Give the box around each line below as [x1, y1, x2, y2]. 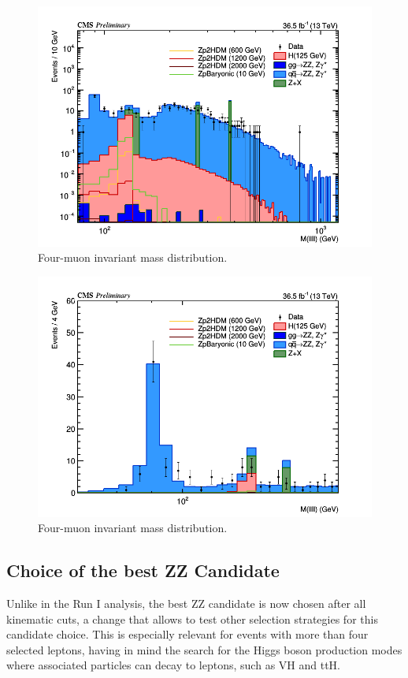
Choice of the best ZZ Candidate [6, 558, 280, 583]
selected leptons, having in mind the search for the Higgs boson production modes [6, 641, 402, 658]
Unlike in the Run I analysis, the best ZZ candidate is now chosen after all [6, 594, 366, 611]
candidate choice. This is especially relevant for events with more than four [6, 626, 369, 643]
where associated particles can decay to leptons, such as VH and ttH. [6, 657, 340, 673]
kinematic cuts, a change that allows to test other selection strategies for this [6, 610, 378, 627]
